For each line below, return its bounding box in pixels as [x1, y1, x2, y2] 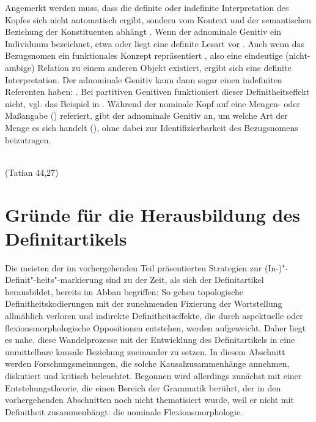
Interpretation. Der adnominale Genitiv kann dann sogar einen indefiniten [5, 73, 282, 86]
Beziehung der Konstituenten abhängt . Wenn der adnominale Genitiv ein [5, 25, 282, 38]
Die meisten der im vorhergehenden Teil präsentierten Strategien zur [5, 261, 262, 274]
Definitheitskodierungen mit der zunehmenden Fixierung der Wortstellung [5, 297, 282, 310]
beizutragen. [5, 133, 51, 146]
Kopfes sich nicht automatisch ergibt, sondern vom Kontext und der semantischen [5, 13, 312, 26]
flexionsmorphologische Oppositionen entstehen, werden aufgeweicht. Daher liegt [5, 321, 306, 334]
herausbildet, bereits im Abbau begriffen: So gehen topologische [5, 285, 244, 298]
